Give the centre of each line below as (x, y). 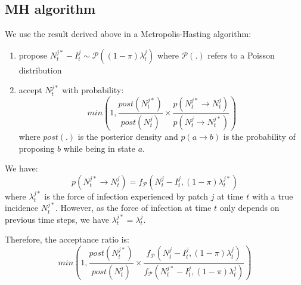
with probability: (93, 90)
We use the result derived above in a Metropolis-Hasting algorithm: (128, 34)
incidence (21, 208)
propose (33, 55)
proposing (37, 148)
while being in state (100, 148)
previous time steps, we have (57, 219)
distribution (40, 70)
